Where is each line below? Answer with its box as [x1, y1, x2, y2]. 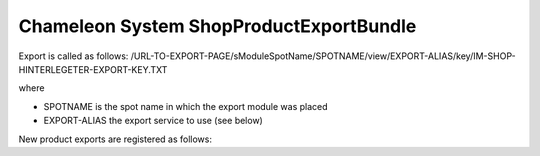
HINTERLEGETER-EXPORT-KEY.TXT [18, 63, 168, 75]
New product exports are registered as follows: [18, 133, 212, 145]
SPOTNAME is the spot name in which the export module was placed [43, 100, 329, 112]
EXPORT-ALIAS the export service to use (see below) [43, 115, 264, 127]
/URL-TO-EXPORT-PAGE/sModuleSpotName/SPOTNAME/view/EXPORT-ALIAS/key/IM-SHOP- [130, 50, 516, 62]
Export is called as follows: [18, 50, 129, 62]
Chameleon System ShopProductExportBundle [18, 15, 417, 37]
